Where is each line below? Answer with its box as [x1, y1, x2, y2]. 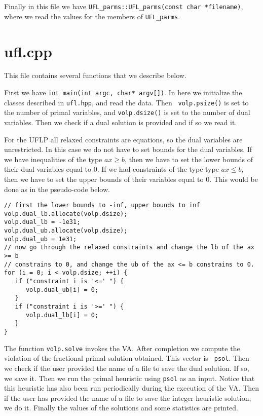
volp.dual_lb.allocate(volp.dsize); [4, 210, 128, 217]
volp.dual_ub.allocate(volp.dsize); [4, 227, 128, 235]
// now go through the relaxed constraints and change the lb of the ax [4, 244, 254, 251]
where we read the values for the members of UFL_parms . [4, 11, 180, 21]
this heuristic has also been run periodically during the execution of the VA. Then [4, 383, 259, 393]
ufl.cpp [4, 41, 52, 61]
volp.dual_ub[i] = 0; [25, 286, 99, 293]
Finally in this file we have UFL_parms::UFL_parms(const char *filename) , [4, 1, 243, 11]
